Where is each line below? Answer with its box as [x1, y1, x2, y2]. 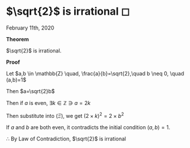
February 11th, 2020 [6, 24, 55, 31]
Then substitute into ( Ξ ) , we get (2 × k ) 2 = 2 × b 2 [6, 111, 125, 119]
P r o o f [6, 58, 21, 65]
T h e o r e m [6, 35, 29, 42]
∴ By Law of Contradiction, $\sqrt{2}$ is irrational [6, 135, 126, 142]
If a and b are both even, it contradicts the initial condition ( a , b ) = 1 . [6, 123, 171, 131]
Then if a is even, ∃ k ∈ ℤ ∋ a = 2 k [6, 99, 91, 106]
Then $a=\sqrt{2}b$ [6, 87, 55, 94]
